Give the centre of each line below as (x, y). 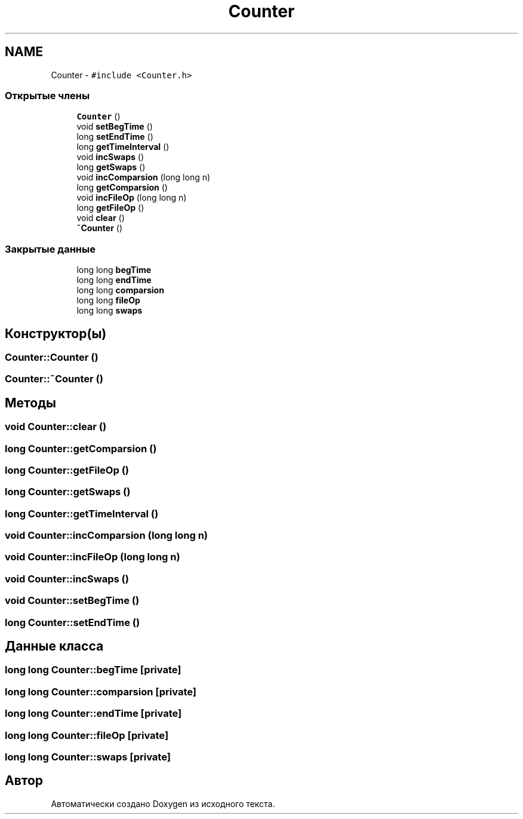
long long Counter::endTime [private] (93, 714)
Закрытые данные (50, 249)
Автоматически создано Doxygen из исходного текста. (163, 803)
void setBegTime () (115, 127)
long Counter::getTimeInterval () (82, 513)
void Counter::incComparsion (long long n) (107, 536)
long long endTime (114, 280)
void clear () (101, 218)
